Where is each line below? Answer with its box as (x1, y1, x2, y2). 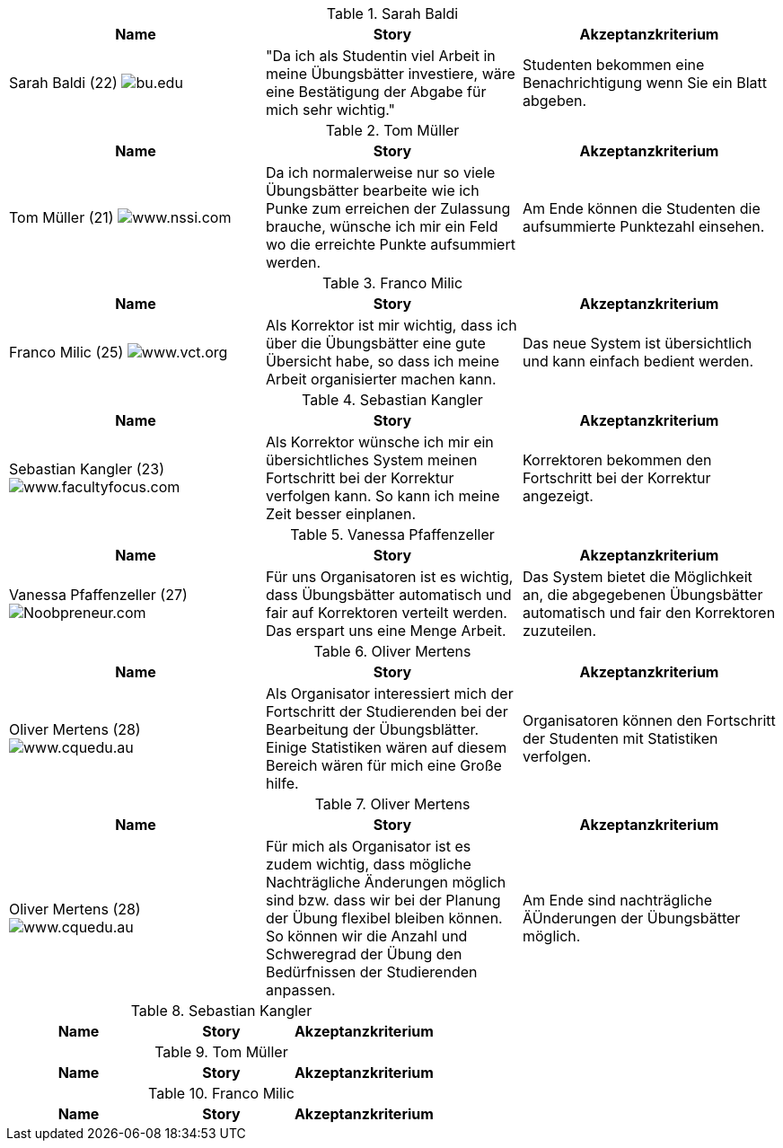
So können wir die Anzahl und (265, 927, 468, 945)
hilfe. (265, 774, 299, 792)
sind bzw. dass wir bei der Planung (265, 891, 501, 909)
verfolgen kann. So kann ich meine (265, 487, 500, 505)
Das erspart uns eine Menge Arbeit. (265, 622, 506, 640)
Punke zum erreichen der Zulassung (265, 199, 511, 217)
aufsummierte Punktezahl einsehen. (522, 217, 765, 235)
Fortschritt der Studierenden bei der (265, 702, 508, 720)
